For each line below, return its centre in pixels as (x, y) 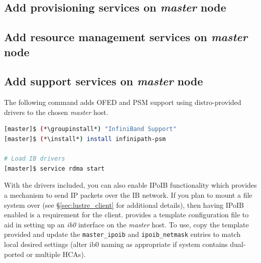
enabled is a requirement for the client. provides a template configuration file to (126, 215)
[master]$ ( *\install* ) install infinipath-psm (85, 139)
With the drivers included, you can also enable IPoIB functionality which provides (130, 185)
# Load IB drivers (35, 159)
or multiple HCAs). (56, 254)
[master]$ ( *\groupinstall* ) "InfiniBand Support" (90, 129)
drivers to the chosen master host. (56, 112)
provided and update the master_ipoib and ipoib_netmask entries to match (122, 234)
